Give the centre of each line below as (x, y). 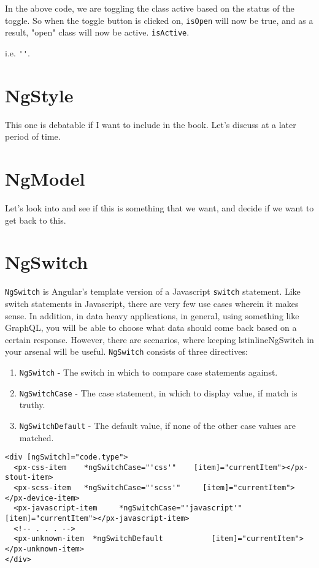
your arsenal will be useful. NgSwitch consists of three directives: (126, 351)
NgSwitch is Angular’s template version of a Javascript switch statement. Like (153, 291)
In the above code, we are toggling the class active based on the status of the (150, 8)
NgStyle (39, 95)
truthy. (32, 405)
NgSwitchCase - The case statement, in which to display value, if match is (158, 392)
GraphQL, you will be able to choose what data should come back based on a (151, 328)
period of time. (33, 136)
